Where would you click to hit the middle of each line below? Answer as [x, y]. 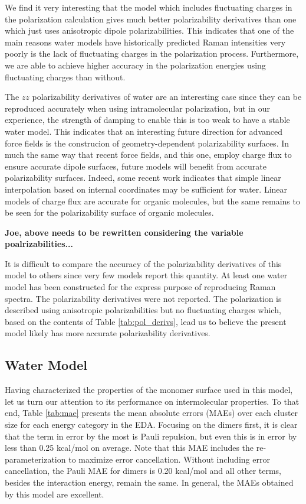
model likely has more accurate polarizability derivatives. [108, 333]
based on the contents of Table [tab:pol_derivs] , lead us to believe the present [146, 321]
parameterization [35, 459]
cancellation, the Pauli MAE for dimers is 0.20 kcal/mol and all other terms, [143, 471]
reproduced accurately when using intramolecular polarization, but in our [137, 108]
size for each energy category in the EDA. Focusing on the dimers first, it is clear [151, 425]
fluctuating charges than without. [65, 77]
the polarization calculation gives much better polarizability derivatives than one [151, 19]
